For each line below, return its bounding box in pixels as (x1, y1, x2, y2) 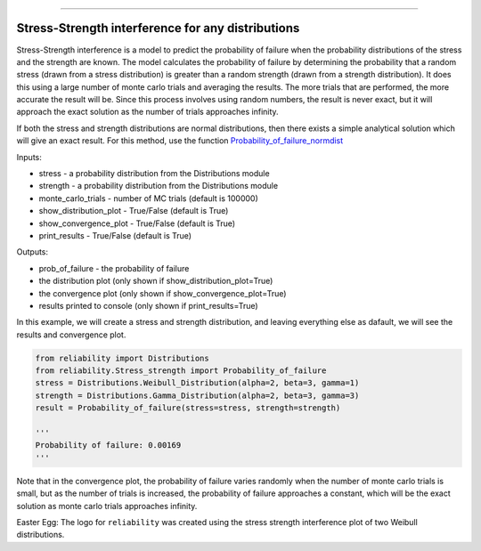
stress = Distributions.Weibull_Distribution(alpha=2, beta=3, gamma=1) (35, 378, 360, 388)
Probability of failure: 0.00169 (35, 441, 182, 450)
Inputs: (16, 151, 42, 162)
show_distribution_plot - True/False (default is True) (38, 206, 229, 216)
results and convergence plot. (16, 329, 126, 340)
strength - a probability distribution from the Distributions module (38, 181, 279, 191)
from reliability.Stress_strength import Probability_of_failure (35, 366, 327, 376)
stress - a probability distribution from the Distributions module (38, 168, 271, 179)
